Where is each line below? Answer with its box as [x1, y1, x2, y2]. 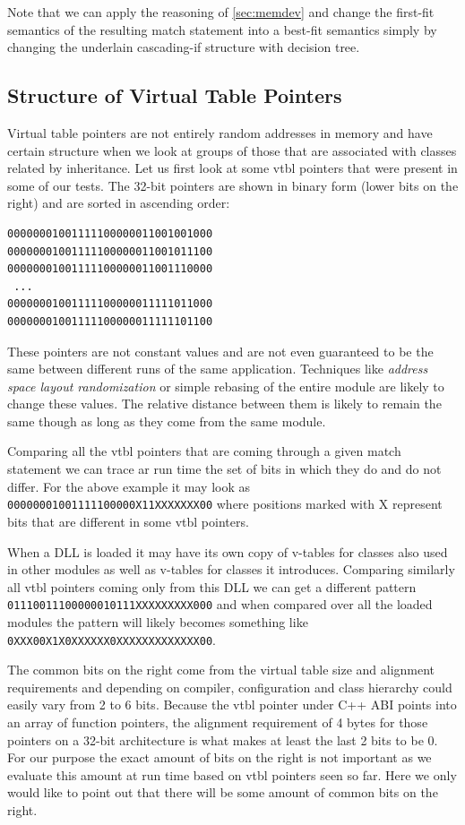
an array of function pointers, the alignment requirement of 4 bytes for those [7, 712, 428, 731]
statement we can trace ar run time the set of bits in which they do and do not [7, 460, 442, 478]
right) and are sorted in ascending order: [7, 193, 230, 212]
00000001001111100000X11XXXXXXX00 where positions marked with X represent [7, 494, 443, 513]
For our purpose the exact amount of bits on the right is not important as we [7, 748, 432, 767]
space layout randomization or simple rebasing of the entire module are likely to [7, 376, 444, 395]
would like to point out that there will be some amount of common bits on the [7, 783, 438, 802]
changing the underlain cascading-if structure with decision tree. [7, 38, 360, 56]
